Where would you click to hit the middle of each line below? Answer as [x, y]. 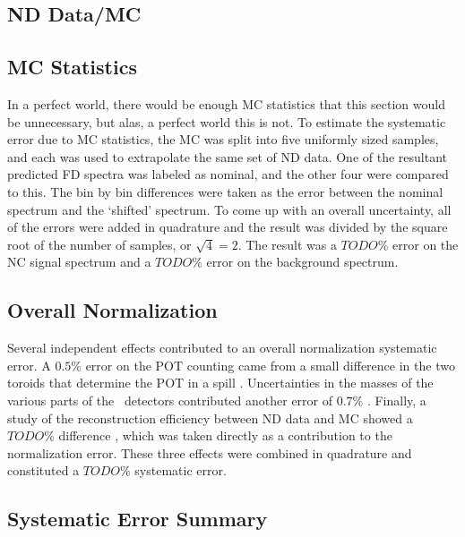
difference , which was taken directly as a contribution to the [225, 435]
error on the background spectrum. [302, 262]
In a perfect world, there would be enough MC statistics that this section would [226, 103]
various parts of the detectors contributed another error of [170, 400]
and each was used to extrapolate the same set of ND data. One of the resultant [227, 156]
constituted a [43, 470]
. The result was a [287, 244]
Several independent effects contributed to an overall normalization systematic [222, 348]
